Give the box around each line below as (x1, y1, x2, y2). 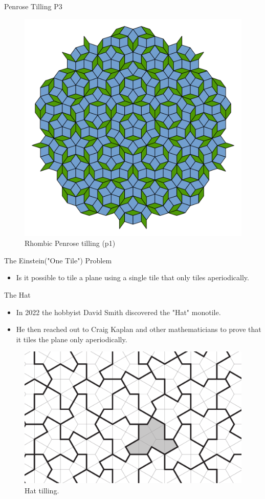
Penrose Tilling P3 (4, 1, 62, 11)
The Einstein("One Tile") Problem (4, 255, 112, 265)
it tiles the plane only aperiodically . (16, 334, 127, 344)
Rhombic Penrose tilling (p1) (25, 238, 116, 248)
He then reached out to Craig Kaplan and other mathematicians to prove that (16, 324, 261, 335)
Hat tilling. (25, 485, 59, 496)
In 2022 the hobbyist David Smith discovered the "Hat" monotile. (16, 306, 221, 317)
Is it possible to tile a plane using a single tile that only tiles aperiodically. (16, 272, 249, 283)
